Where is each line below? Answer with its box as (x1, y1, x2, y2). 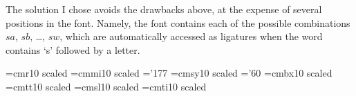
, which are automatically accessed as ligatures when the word (59, 29, 323, 44)
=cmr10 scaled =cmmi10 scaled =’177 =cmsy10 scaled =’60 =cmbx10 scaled (6, 66, 332, 80)
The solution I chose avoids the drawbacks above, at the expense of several (6, 2, 322, 16)
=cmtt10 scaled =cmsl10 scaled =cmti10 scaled (6, 79, 207, 93)
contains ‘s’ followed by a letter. (6, 42, 140, 57)
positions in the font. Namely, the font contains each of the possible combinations (6, 15, 350, 30)
